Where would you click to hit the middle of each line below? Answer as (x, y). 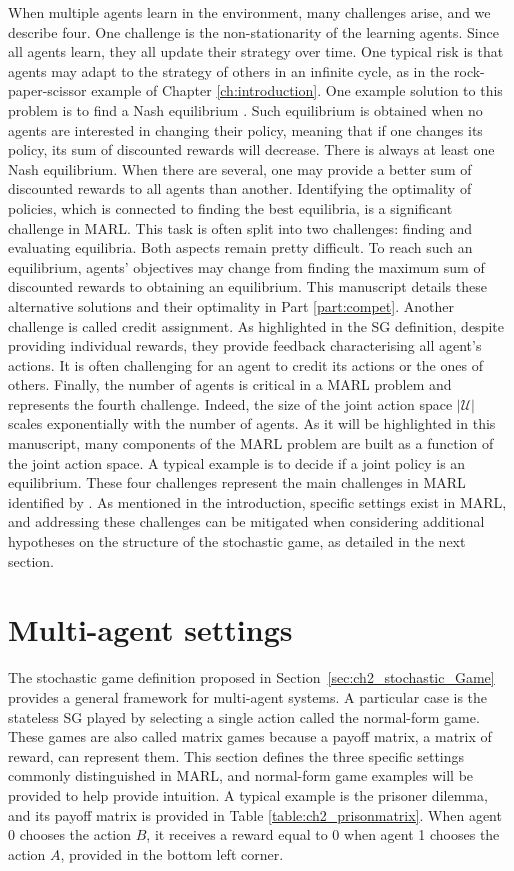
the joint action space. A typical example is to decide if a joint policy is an (237, 462)
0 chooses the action (70, 834)
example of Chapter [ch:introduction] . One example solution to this (297, 90)
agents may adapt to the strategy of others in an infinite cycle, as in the (229, 70)
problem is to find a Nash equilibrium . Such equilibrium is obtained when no (245, 109)
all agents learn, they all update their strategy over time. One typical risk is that (256, 51)
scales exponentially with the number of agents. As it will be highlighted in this (252, 423)
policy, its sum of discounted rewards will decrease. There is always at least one (251, 149)
